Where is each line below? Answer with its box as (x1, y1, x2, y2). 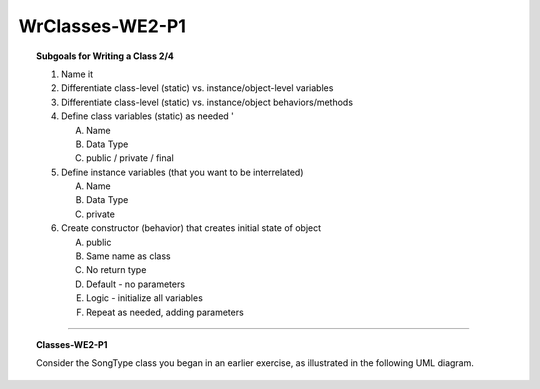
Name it (61, 68, 94, 80)
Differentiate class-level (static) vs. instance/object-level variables (61, 82, 334, 94)
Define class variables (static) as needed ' (61, 110, 235, 122)
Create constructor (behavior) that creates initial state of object (61, 222, 322, 234)
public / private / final (86, 152, 174, 164)
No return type (86, 264, 147, 276)
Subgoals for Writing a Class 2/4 (36, 50, 175, 62)
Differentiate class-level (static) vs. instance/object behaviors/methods (61, 96, 354, 108)
